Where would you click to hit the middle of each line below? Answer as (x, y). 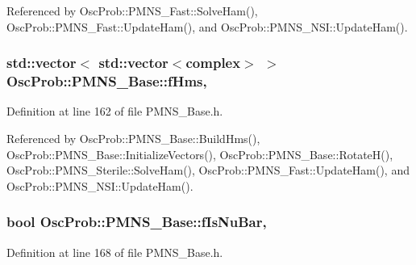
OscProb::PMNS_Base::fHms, (107, 81)
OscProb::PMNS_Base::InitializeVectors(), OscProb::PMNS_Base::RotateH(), (200, 154)
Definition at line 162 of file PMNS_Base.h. (115, 111)
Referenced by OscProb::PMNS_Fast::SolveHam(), (132, 11)
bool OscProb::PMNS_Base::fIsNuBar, (137, 222)
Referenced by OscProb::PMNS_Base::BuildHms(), (133, 138)
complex (213, 63)
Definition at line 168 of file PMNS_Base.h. (115, 252)
